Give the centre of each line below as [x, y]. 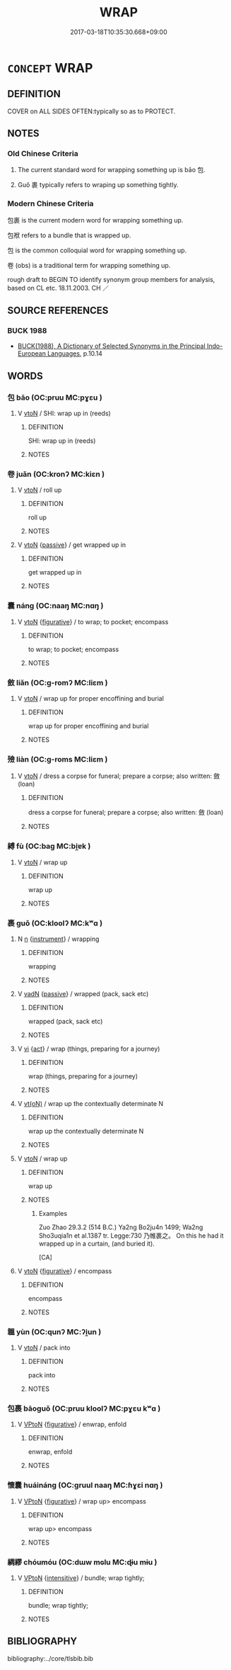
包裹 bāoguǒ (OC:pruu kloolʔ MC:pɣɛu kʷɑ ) [84, 1409]
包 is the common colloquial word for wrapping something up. [97, 250]
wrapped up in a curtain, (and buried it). [97, 1243]
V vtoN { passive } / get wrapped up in [72, 545]
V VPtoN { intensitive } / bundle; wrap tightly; [81, 1578]
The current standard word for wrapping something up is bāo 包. [112, 170]
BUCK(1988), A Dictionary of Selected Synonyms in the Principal [112, 346]
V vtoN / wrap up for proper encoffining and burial [91, 698]
